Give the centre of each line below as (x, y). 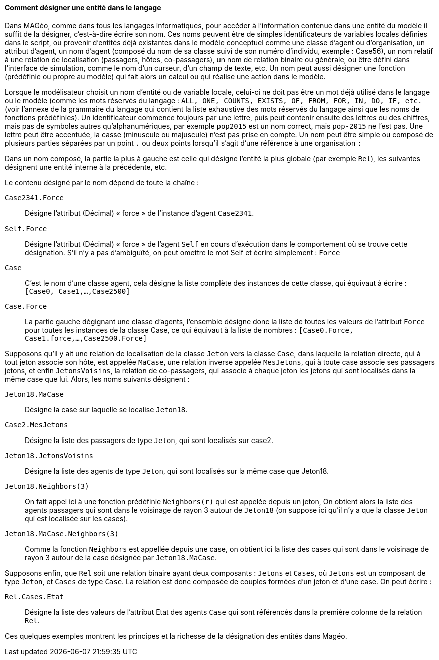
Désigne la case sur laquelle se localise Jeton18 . (106, 409)
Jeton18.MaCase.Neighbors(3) (62, 533)
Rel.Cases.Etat (34, 597)
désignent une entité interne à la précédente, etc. (86, 167)
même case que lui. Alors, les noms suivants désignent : (97, 379)
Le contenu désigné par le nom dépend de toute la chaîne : (102, 182)
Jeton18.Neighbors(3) (47, 486)
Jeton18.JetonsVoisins (49, 455)
